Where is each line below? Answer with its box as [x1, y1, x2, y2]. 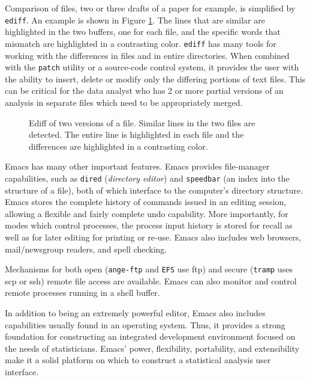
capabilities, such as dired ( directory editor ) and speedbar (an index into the [5, 171, 290, 184]
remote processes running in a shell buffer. [5, 286, 160, 299]
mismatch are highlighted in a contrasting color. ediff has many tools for [5, 37, 276, 49]
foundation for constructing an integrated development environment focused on [5, 330, 296, 343]
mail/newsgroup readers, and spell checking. [5, 242, 167, 255]
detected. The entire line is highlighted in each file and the [29, 128, 244, 141]
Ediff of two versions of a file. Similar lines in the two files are [29, 116, 255, 129]
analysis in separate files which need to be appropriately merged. [5, 96, 243, 108]
